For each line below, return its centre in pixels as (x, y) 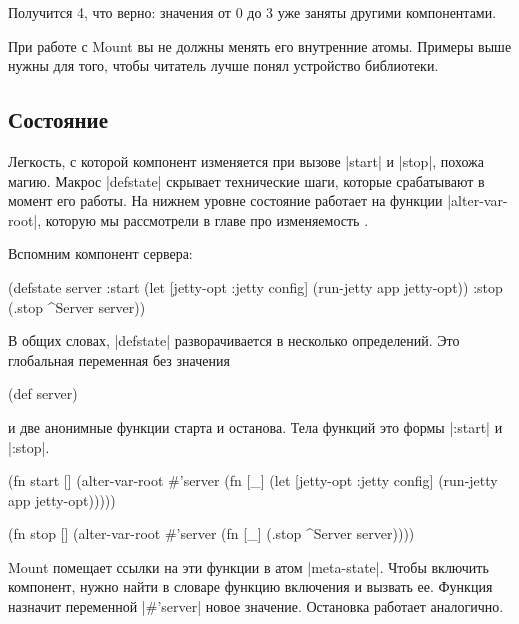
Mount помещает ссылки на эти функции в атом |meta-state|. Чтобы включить (248, 566)
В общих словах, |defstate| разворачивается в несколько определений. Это (234, 340)
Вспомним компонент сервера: (100, 253)
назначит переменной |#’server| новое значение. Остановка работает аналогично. (256, 606)
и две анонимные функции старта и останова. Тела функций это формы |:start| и (255, 426)
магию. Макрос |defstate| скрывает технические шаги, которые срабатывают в (246, 180)
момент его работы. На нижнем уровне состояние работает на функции (225, 200)
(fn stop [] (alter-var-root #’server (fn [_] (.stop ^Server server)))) (211, 533)
